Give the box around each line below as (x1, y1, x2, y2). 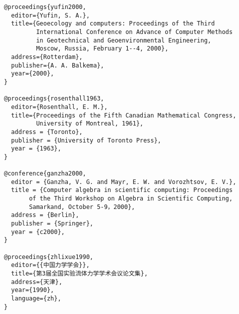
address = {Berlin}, (11, 211, 79, 219)
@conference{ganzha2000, (4, 170, 86, 177)
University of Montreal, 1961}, (36, 120, 144, 127)
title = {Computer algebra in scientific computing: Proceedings (11, 186, 233, 194)
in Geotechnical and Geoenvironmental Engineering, (36, 36, 212, 44)
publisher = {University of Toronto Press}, (11, 136, 161, 144)
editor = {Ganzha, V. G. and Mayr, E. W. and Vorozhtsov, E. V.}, (11, 178, 237, 185)
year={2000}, (11, 70, 54, 77)
